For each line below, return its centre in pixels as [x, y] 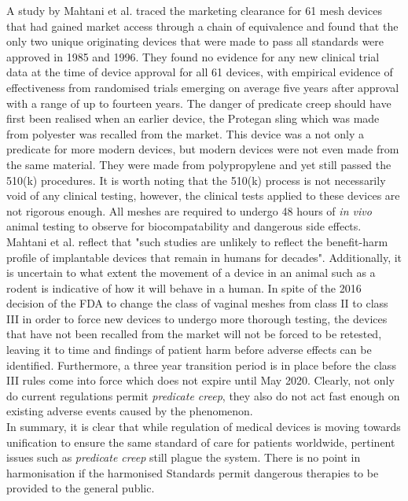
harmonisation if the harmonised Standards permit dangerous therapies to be [193, 472]
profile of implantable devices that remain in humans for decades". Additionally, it [204, 257]
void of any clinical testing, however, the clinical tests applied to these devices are [203, 195]
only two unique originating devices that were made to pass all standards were [195, 41]
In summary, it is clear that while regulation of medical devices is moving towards [204, 427]
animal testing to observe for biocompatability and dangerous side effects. [184, 226]
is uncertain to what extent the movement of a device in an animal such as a [191, 273]
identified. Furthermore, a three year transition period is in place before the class [201, 365]
